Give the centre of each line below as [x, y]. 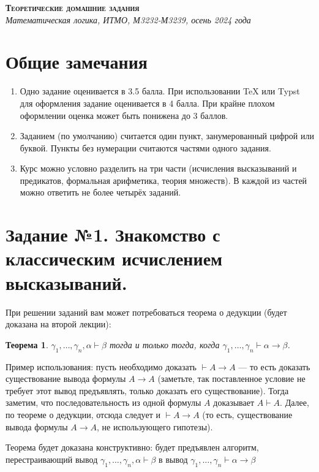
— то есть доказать [274, 366]
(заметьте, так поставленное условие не [231, 379]
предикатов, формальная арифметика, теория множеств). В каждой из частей [163, 180]
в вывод [173, 459]
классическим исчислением [114, 258]
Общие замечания [77, 62]
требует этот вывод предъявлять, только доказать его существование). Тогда [147, 390]
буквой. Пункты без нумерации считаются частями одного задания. [145, 147]
